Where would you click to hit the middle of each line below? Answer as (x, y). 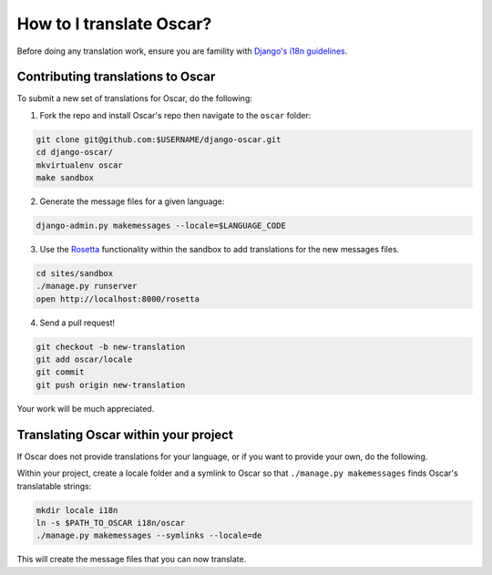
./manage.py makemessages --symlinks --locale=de (149, 536)
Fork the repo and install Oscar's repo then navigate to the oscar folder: (175, 115)
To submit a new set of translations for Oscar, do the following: (134, 98)
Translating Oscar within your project (125, 434)
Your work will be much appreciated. (86, 408)
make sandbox (65, 178)
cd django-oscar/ (75, 152)
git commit (60, 372)
